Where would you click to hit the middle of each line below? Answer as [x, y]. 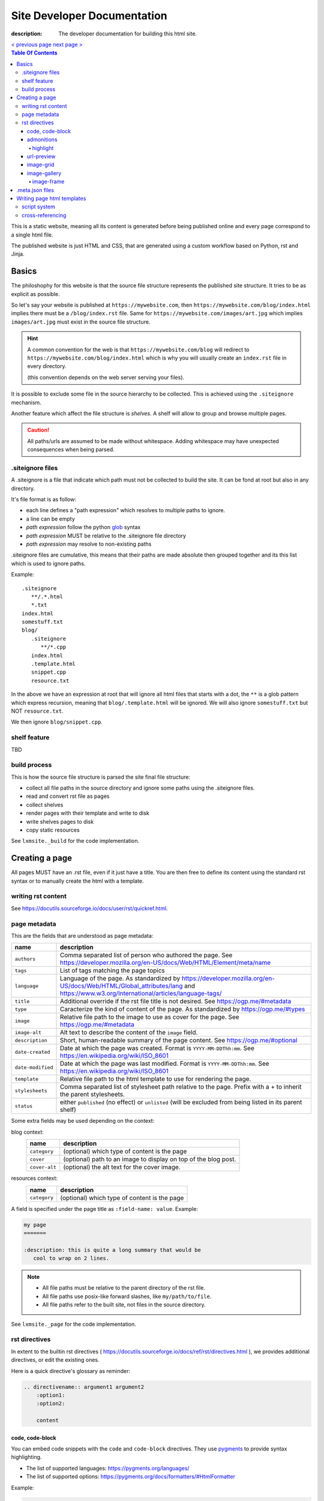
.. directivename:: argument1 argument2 [84, 1387]
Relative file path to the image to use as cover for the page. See [149, 1017]
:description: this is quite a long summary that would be [112, 1250]
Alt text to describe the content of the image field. [129, 1033]
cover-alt [43, 1167]
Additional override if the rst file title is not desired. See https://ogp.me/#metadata [175, 1001]
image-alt [28, 1032]
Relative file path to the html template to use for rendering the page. [155, 1079]
